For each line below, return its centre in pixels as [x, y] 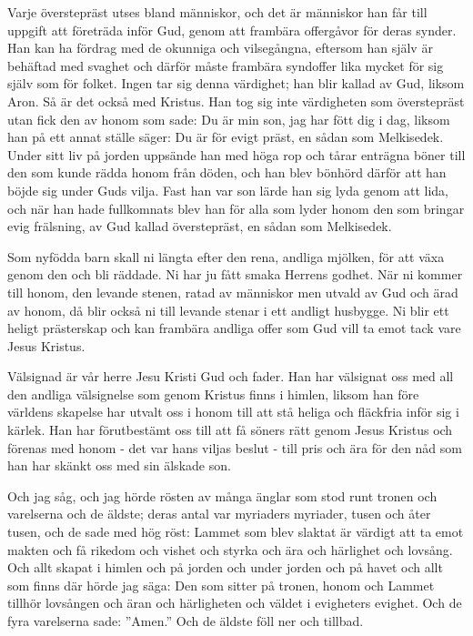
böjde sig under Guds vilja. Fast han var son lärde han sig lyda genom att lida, [228, 190]
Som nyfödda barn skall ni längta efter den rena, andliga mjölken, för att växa [226, 256]
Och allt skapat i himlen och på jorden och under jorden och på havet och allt [225, 567]
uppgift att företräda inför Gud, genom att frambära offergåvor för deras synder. [232, 30]
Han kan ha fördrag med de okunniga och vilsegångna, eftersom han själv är [220, 48]
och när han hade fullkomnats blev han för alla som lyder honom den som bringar [236, 208]
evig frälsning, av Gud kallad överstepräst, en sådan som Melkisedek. [200, 226]
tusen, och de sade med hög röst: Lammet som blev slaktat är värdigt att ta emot [236, 532]
